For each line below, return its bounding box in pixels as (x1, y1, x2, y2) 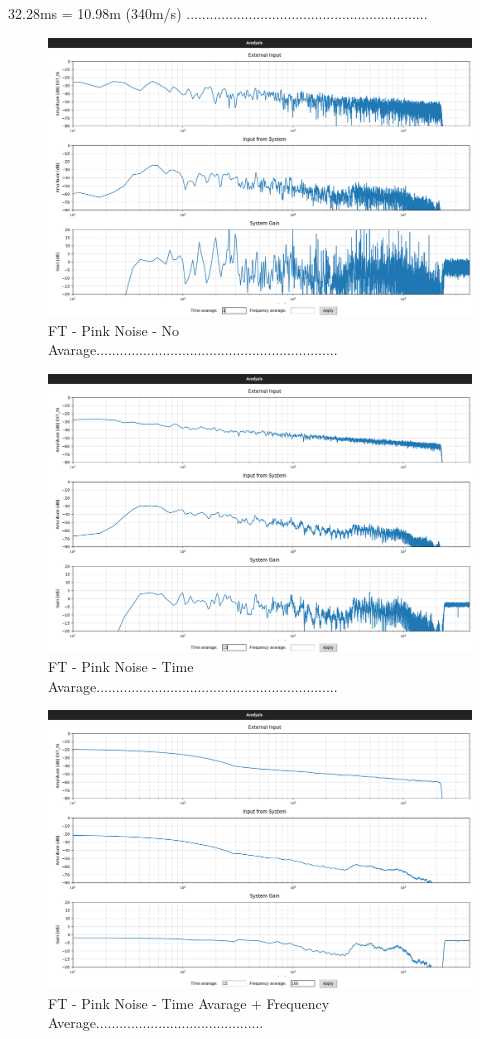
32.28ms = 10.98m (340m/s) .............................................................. (8, 3, 428, 23)
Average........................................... (48, 1012, 264, 1033)
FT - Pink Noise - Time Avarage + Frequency (48, 992, 330, 1013)
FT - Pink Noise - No (48, 319, 180, 340)
